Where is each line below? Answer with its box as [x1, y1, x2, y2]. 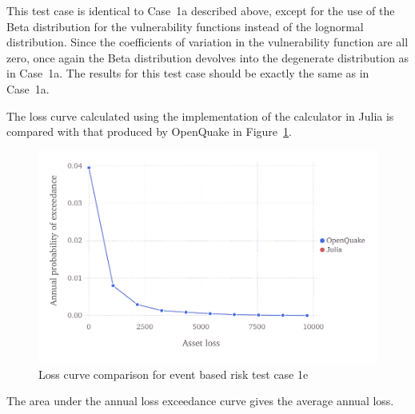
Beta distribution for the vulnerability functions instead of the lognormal [6, 18, 364, 34]
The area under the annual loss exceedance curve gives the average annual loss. [6, 392, 394, 409]
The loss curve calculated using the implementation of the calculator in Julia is [6, 107, 394, 124]
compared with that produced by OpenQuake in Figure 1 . [6, 123, 292, 140]
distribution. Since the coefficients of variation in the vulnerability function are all [6, 34, 409, 50]
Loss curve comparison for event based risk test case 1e [38, 365, 309, 382]
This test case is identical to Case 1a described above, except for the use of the [6, 2, 395, 18]
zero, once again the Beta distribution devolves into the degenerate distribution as [6, 49, 409, 66]
